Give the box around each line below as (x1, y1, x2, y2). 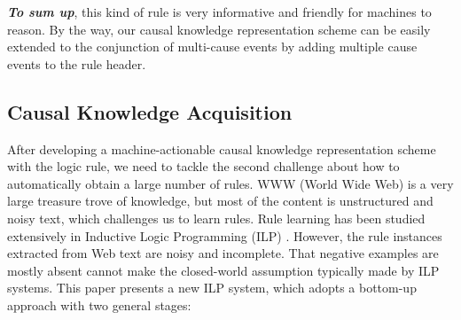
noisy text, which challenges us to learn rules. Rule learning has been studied (7, 208, 426, 227)
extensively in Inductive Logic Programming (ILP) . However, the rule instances (7, 226, 442, 245)
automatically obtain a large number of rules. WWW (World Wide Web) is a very (7, 174, 454, 192)
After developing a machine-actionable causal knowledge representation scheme (7, 139, 436, 158)
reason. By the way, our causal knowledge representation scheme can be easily (7, 20, 431, 38)
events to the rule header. (7, 54, 146, 73)
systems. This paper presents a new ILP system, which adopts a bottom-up (7, 278, 417, 297)
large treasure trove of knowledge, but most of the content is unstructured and (7, 191, 434, 210)
